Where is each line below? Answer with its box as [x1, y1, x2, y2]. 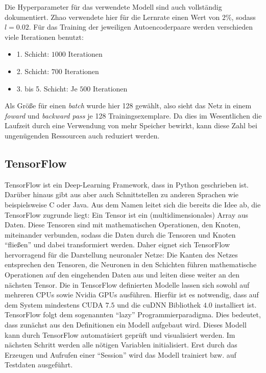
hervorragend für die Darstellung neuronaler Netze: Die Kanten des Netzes [5, 249, 238, 260]
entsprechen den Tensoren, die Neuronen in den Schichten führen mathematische [5, 259, 257, 270]
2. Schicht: [16, 65, 50, 76]
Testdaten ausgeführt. [5, 359, 73, 370]
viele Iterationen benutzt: [5, 31, 84, 42]
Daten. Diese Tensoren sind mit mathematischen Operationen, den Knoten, [5, 219, 240, 230]
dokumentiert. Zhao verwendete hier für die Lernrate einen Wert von [5, 11, 220, 22]
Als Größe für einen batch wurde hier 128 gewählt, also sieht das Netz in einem [5, 100, 252, 111]
